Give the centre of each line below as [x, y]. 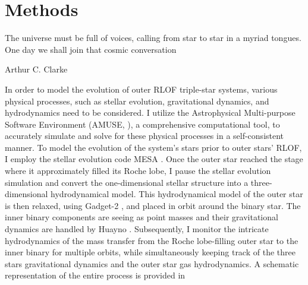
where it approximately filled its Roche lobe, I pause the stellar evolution [138, 171]
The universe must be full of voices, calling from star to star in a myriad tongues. [153, 38]
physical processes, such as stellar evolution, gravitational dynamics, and [137, 101]
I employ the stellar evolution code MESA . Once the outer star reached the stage [154, 159]
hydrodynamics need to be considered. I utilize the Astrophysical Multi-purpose [150, 113]
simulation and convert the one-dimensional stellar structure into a [127, 182]
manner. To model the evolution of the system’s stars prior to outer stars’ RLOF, [153, 147]
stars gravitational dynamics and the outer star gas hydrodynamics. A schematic [152, 263]
